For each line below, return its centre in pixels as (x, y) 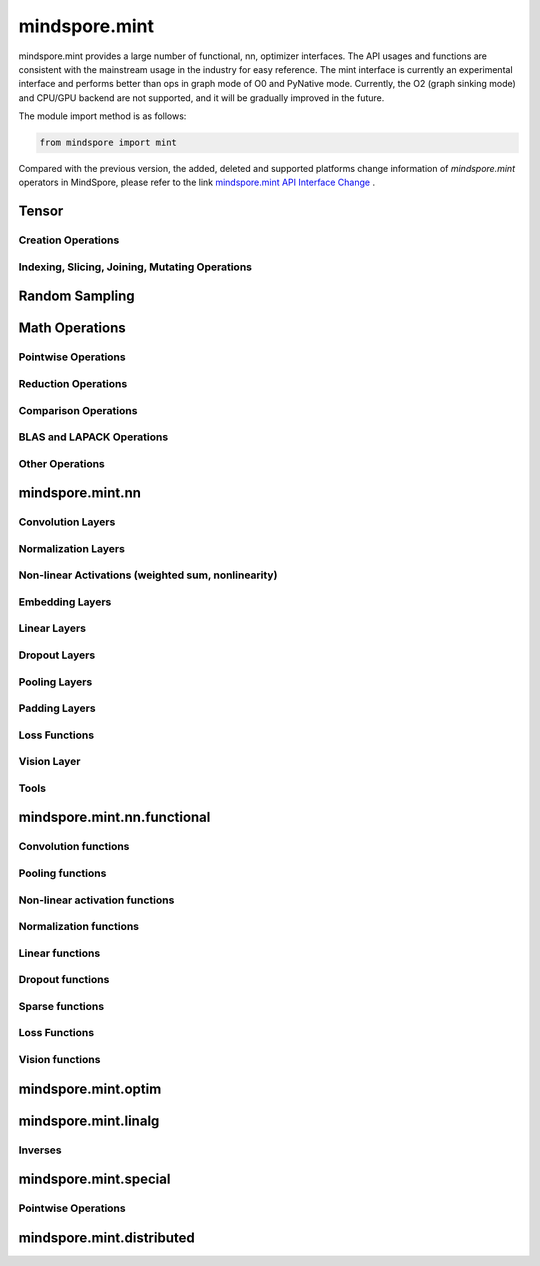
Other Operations (61, 463)
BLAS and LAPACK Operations (93, 437)
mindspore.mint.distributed (106, 1237)
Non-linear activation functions (96, 900)
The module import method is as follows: (102, 116)
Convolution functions (74, 847)
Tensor (41, 211)
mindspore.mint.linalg (89, 1120)
